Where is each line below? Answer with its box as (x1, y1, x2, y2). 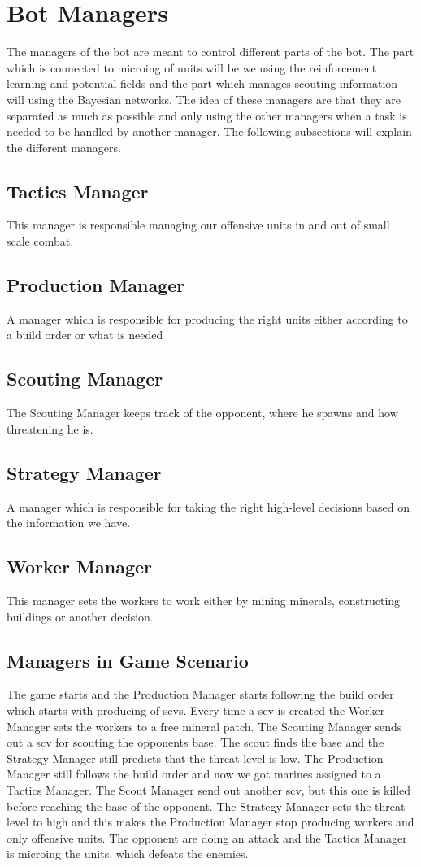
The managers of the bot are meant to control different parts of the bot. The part (7, 43, 414, 60)
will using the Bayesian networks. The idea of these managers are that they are (7, 90, 401, 107)
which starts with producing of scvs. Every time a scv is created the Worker (7, 702, 385, 719)
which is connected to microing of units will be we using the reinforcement (7, 59, 377, 76)
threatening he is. (7, 420, 93, 437)
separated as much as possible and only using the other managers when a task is (7, 107, 407, 124)
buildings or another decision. (7, 608, 154, 625)
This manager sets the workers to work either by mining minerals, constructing (7, 592, 401, 609)
